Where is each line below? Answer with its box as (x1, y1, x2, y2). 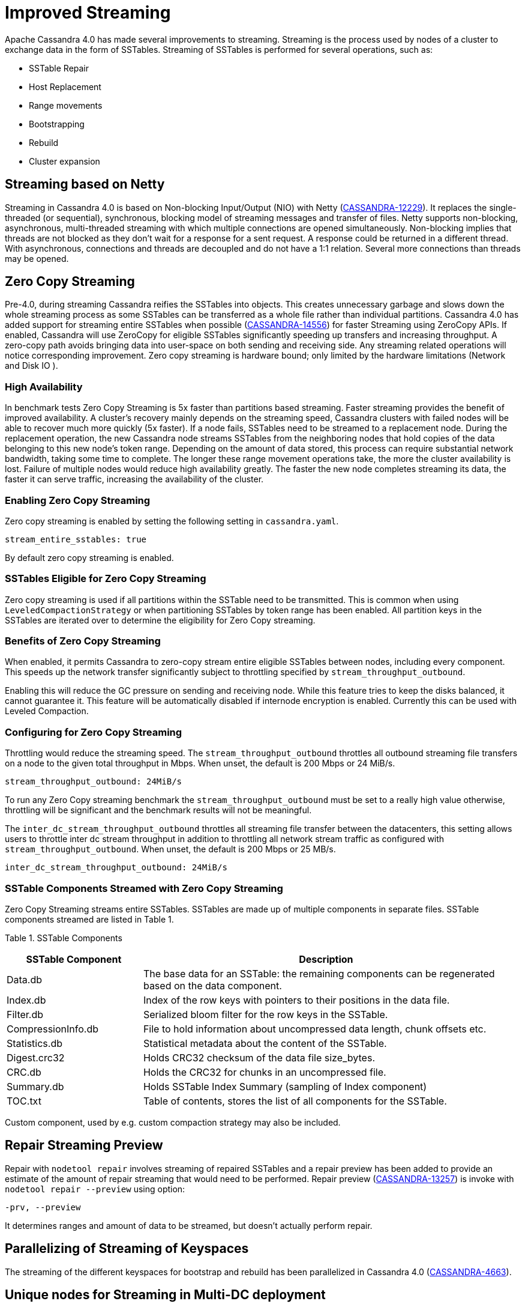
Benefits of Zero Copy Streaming (5, 635, 161, 647)
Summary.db (7, 1080, 64, 1093)
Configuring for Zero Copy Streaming (5, 726, 182, 738)
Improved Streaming (5, 2, 171, 23)
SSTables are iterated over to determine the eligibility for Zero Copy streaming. (5, 614, 316, 625)
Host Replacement (29, 81, 101, 92)
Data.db (7, 973, 43, 986)
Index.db (7, 993, 46, 1006)
